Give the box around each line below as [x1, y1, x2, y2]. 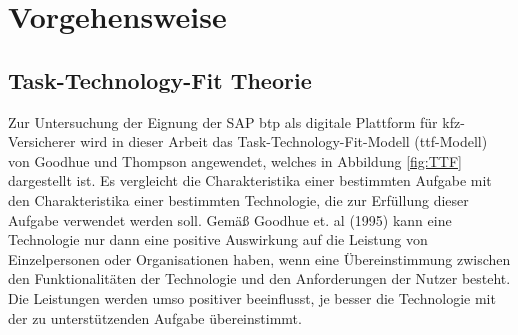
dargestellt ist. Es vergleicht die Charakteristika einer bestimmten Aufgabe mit [8, 170, 492, 191]
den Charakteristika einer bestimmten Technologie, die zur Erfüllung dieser [8, 189, 469, 210]
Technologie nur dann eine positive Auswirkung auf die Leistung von [8, 229, 428, 250]
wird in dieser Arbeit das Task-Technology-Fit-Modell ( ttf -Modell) [80, 131, 488, 152]
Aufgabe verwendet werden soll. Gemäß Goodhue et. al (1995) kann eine [8, 209, 452, 230]
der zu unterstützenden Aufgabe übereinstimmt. [8, 307, 302, 328]
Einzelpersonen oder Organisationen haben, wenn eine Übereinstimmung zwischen [8, 248, 511, 269]
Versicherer [8, 131, 76, 152]
